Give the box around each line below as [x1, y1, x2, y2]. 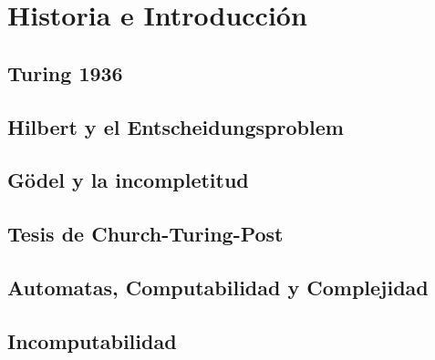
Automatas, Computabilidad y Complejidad [7, 273, 429, 301]
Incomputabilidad [7, 326, 177, 355]
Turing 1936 [7, 58, 123, 87]
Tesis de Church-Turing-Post [7, 220, 284, 248]
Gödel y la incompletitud [7, 166, 249, 194]
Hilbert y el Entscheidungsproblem [7, 112, 344, 140]
